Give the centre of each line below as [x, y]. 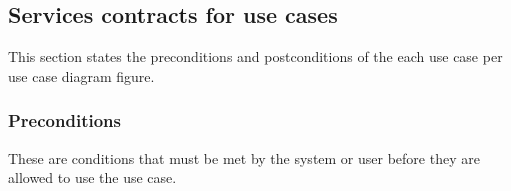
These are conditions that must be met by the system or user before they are [244, 157]
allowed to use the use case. [92, 177]
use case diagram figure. [81, 75]
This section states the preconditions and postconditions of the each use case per [255, 56]
